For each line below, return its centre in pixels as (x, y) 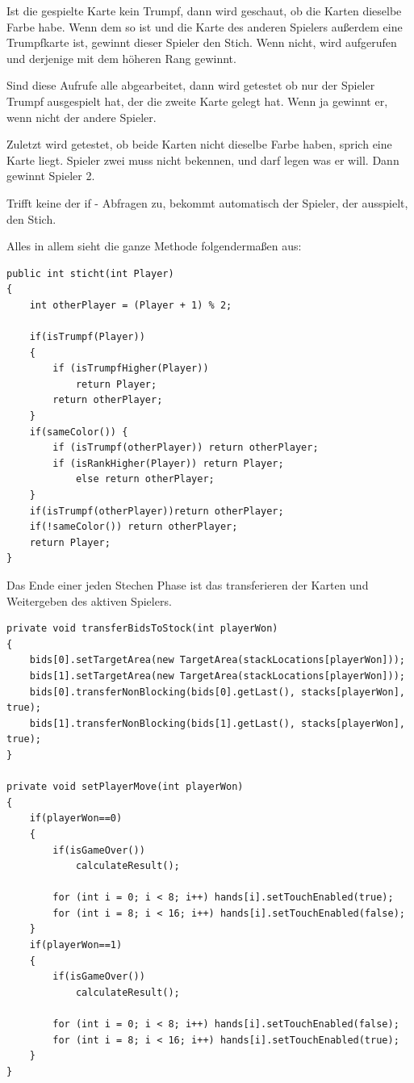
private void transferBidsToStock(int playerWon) (142, 629)
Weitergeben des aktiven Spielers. (89, 600)
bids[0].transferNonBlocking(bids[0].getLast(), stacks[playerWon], (217, 692)
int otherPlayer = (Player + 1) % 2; (131, 305)
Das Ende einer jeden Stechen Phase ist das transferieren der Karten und (188, 585)
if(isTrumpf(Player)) (87, 337)
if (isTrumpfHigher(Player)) (131, 369)
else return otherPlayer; (145, 479)
